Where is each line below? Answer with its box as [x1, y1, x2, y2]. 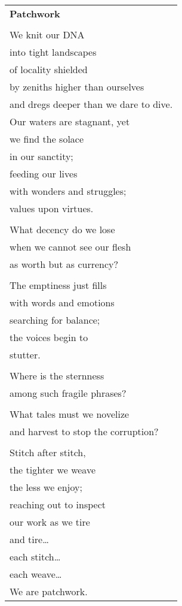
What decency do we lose [10, 222, 115, 236]
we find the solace [10, 132, 84, 146]
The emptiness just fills [10, 278, 107, 292]
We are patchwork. [10, 584, 88, 598]
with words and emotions [10, 296, 115, 309]
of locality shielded [10, 62, 88, 76]
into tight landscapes [10, 45, 97, 59]
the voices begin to [10, 330, 88, 344]
